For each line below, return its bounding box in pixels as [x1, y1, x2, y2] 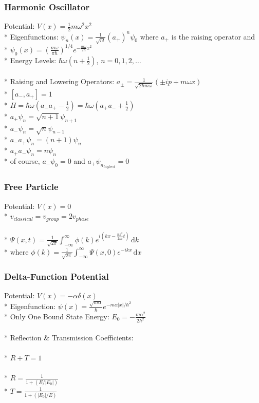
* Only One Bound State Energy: [4, 311, 109, 321]
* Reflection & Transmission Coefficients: [4, 332, 134, 343]
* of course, [4, 156, 40, 166]
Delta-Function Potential [4, 270, 109, 283]
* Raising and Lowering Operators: [4, 76, 115, 87]
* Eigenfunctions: [4, 31, 59, 42]
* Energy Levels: [4, 54, 57, 65]
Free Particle [4, 180, 59, 193]
